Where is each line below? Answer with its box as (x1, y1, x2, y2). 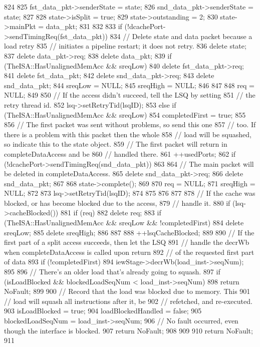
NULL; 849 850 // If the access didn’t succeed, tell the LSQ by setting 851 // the (4, 90, 255, 100)
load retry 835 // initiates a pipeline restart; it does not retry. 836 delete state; (4, 41, 246, 51)
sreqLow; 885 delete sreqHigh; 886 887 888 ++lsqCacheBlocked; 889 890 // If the (4, 227, 254, 237)
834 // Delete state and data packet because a (110, 31, 252, 41)
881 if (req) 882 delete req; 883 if (60, 207, 161, 218)
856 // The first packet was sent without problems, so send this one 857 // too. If (4, 119, 256, 130)
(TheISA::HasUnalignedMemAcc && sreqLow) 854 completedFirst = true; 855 (4, 109, 246, 120)
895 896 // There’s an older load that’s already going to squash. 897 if (4, 266, 220, 277)
